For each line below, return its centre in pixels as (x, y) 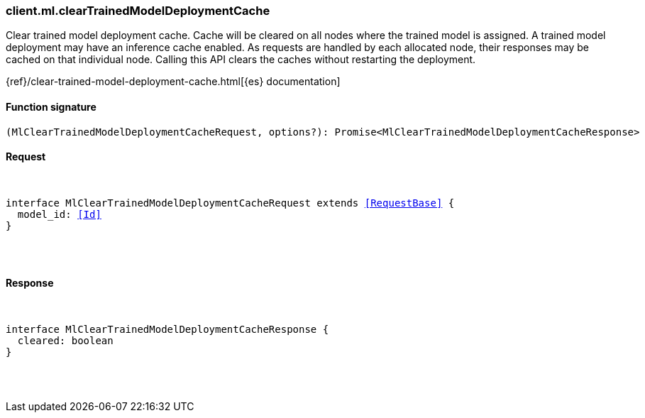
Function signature (51, 106)
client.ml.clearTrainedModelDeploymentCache (138, 11)
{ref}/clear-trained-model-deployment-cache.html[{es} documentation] (173, 82)
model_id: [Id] (59, 214)
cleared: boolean (65, 341)
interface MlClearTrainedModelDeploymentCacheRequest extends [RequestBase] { (230, 203)
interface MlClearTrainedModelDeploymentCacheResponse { (167, 330)
